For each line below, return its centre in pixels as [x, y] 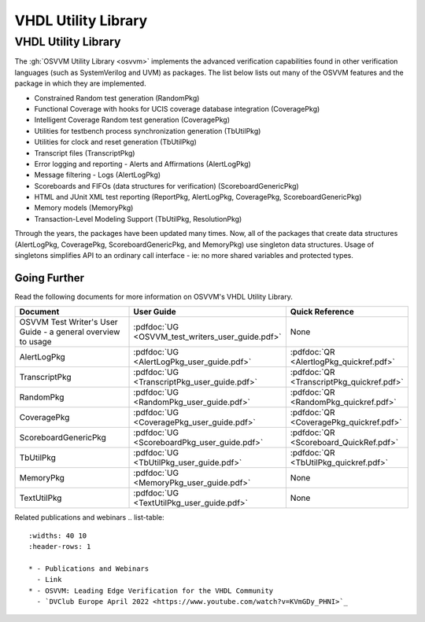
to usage [35, 342]
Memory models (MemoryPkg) [84, 208]
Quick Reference [322, 312]
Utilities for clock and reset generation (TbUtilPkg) [115, 142]
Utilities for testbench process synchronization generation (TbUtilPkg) [148, 131]
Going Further [50, 278]
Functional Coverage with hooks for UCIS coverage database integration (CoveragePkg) [177, 109]
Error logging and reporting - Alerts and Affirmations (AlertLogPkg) [142, 164]
